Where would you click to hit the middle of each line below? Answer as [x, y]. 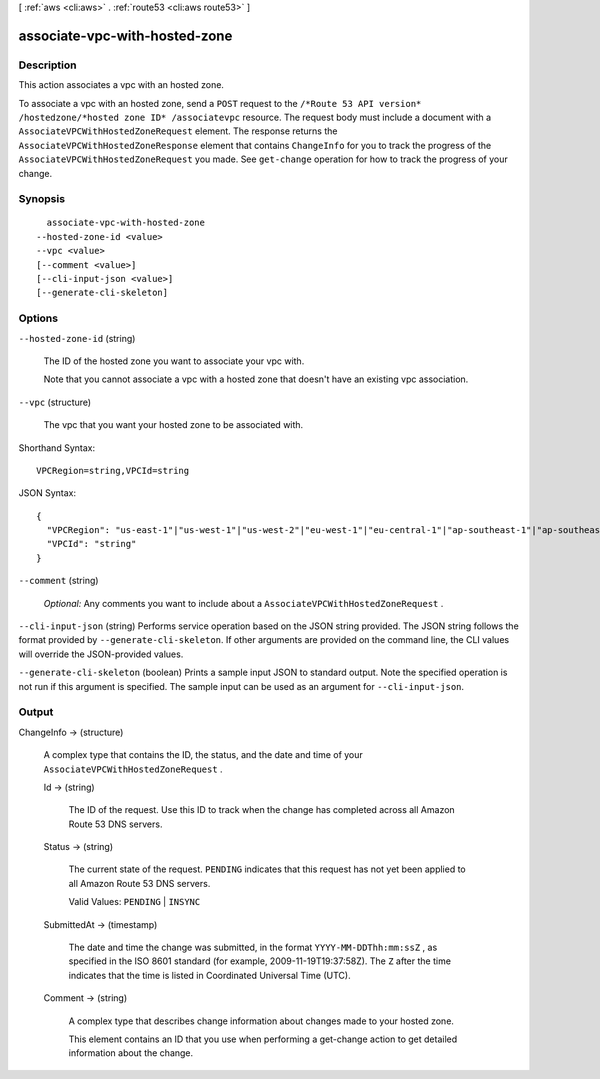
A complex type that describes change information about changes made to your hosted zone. [261, 1021]
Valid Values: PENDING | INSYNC [134, 902]
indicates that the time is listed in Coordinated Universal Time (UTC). [209, 975]
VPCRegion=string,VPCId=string [113, 470]
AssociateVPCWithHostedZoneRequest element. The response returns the [178, 131]
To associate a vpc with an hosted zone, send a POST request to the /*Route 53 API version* [220, 103]
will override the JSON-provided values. [101, 654]
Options [38, 318]
